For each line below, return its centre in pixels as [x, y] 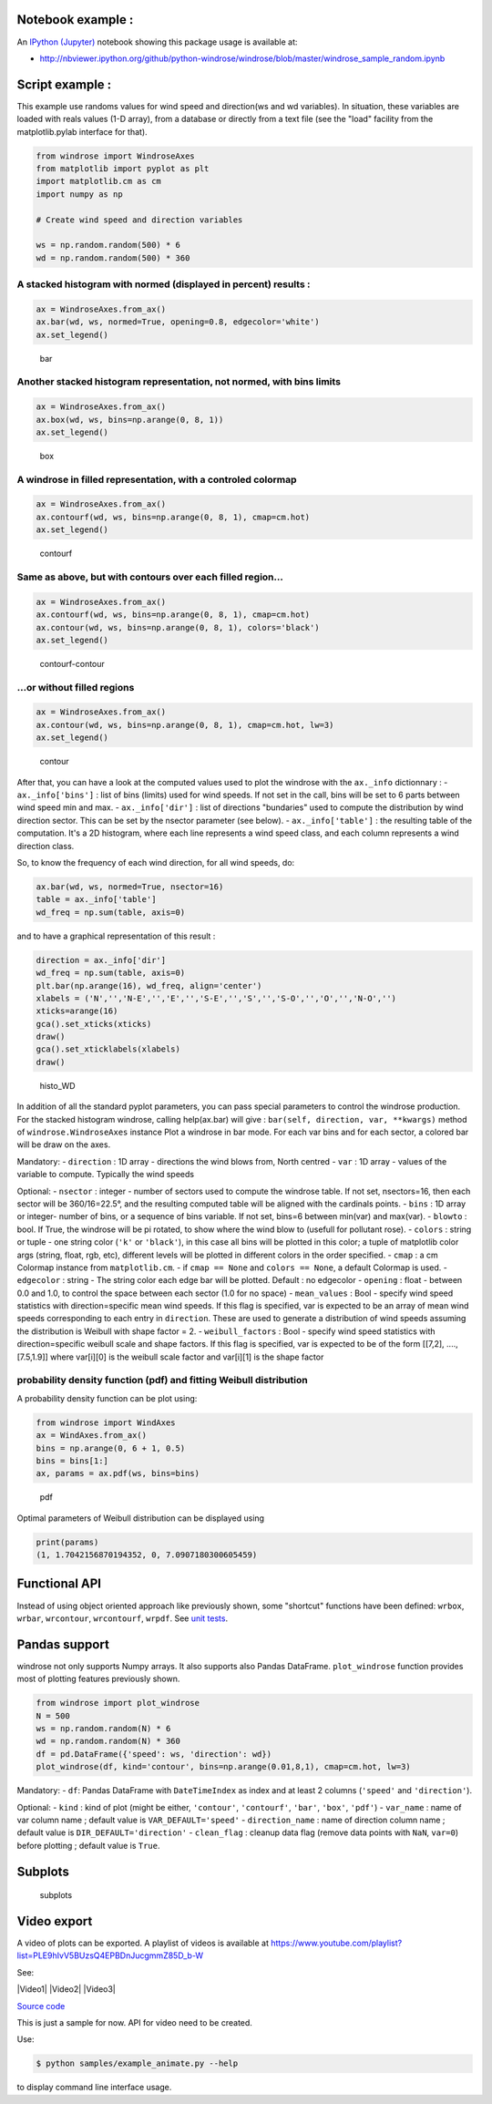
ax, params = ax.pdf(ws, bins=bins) [118, 1473]
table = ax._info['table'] [96, 899]
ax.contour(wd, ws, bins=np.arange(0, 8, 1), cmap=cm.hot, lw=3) [185, 725]
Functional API [59, 1584]
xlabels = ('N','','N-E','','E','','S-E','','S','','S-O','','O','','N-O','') [216, 998]
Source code [41, 2006]
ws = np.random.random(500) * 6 [108, 245]
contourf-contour [72, 663]
